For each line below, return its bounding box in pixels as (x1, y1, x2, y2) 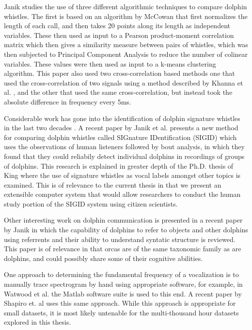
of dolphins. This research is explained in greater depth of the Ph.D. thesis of (4, 160, 234, 171)
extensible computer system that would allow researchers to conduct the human (4, 189, 241, 199)
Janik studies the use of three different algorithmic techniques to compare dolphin (4, 1, 247, 11)
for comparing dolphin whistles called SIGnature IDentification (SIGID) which (4, 132, 237, 142)
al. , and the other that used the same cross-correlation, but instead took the (4, 87, 233, 97)
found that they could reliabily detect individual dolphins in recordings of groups (4, 151, 245, 161)
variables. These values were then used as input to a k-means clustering (4, 58, 216, 69)
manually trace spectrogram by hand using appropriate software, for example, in (4, 279, 243, 289)
